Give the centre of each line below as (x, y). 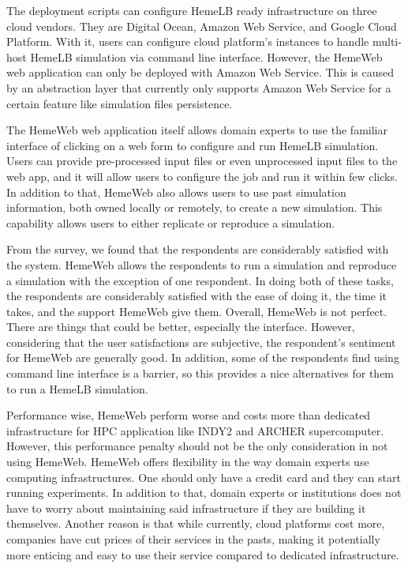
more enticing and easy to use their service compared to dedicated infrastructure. (203, 554)
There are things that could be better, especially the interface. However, (181, 327)
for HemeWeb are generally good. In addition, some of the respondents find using (203, 357)
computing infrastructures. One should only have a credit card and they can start (204, 477)
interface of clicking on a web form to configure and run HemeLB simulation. (193, 145)
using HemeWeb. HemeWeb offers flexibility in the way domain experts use (188, 462)
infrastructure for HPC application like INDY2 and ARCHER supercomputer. (195, 430)
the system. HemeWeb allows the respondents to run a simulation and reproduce (202, 264)
